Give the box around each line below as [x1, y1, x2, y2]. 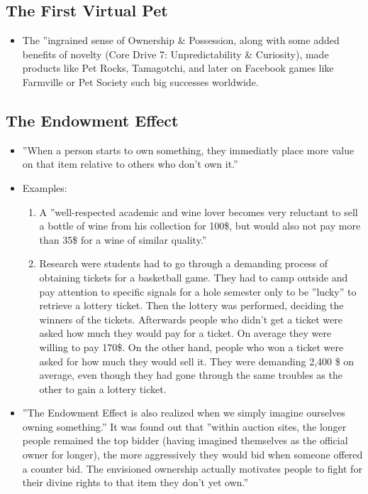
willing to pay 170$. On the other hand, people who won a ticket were [39, 339, 344, 354]
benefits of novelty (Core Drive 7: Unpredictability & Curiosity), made [22, 46, 329, 61]
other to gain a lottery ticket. [39, 381, 167, 396]
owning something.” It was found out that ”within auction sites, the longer [22, 419, 347, 434]
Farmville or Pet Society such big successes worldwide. [22, 74, 259, 89]
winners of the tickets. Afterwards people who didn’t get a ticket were [39, 311, 342, 326]
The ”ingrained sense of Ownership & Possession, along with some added [22, 33, 340, 48]
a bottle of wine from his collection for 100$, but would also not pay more [39, 218, 361, 233]
